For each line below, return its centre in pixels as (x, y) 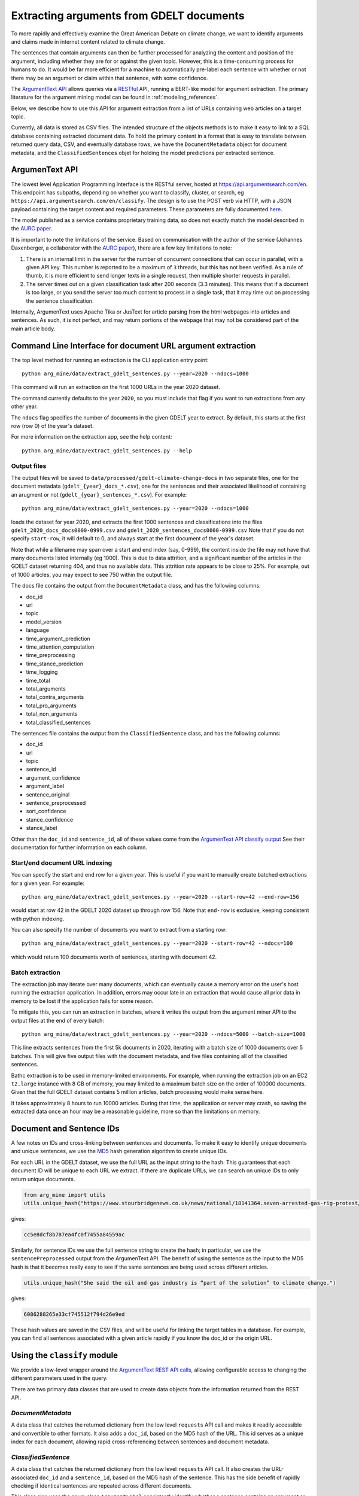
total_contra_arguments (55, 697)
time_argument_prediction (58, 638)
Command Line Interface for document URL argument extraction (133, 346)
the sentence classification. (60, 301)
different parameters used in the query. (59, 1378)
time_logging (42, 672)
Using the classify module (65, 1355)
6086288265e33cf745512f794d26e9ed (74, 1314)
